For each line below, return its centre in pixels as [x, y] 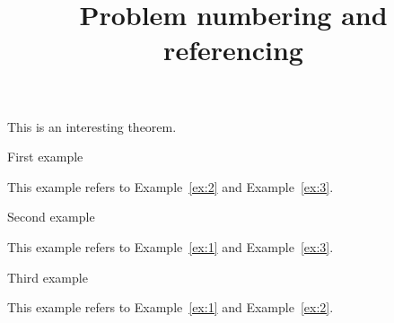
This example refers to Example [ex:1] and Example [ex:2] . [171, 307]
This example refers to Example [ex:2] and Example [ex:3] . [171, 186]
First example [45, 157]
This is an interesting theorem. [92, 126]
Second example [51, 217]
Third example [48, 277]
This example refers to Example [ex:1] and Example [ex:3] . [171, 246]
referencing [233, 50]
